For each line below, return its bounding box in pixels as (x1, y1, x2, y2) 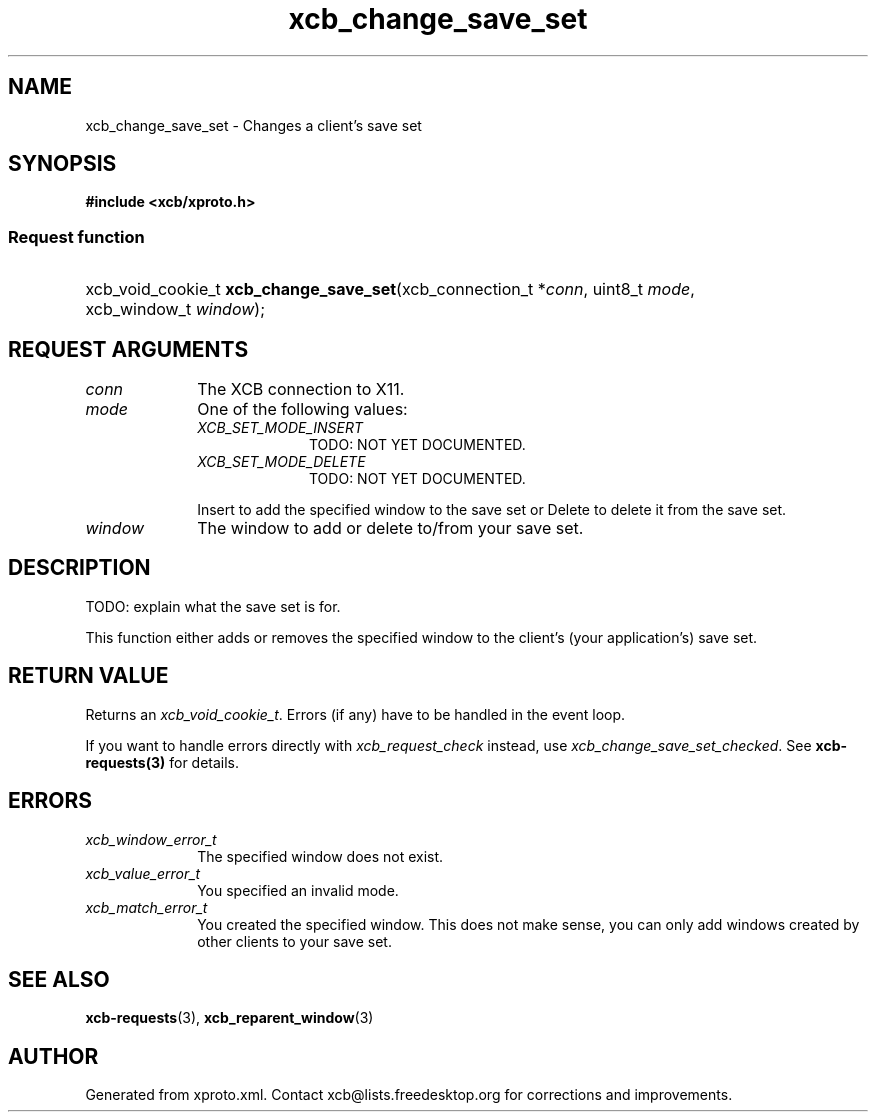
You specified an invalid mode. (197, 881, 399, 899)
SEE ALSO (8, 966, 110, 992)
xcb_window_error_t (85, 830, 217, 848)
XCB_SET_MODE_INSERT (197, 419, 364, 437)
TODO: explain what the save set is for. (85, 597, 341, 615)
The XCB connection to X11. (197, 379, 405, 400)
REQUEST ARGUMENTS (8, 336, 249, 362)
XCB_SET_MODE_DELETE (197, 453, 366, 471)
